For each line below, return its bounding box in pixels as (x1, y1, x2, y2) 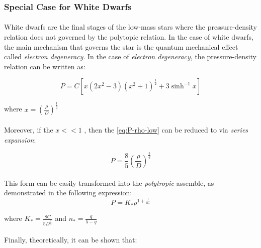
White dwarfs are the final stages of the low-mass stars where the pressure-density (4, 22, 257, 32)
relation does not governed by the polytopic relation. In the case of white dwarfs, (4, 32, 253, 42)
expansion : (4, 134, 36, 145)
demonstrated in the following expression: (4, 187, 132, 198)
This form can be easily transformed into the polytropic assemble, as (4, 177, 214, 188)
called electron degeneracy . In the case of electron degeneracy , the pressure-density (4, 51, 256, 62)
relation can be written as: (4, 61, 85, 71)
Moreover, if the (4, 125, 53, 135)
